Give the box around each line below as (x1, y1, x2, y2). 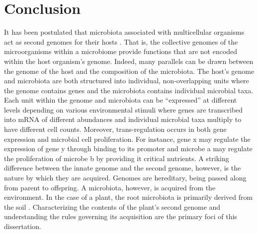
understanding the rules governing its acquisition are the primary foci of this (4, 211, 237, 222)
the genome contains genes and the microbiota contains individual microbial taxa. (4, 85, 254, 95)
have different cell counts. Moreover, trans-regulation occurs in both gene (4, 124, 227, 134)
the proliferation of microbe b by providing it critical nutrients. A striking (4, 153, 229, 163)
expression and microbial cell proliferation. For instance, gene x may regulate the (4, 133, 251, 144)
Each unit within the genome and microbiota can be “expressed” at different (4, 95, 237, 105)
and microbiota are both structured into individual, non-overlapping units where (4, 75, 249, 86)
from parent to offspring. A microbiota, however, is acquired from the (4, 182, 216, 192)
